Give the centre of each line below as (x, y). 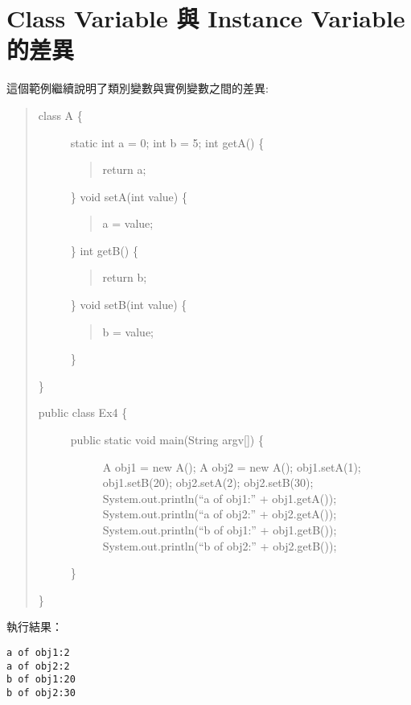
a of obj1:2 (38, 652)
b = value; (128, 331)
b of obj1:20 (41, 680)
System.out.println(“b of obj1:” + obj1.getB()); (220, 530)
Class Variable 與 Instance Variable (206, 18)
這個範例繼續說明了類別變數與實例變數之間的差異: (138, 88)
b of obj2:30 (41, 693)
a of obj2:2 (38, 666)
